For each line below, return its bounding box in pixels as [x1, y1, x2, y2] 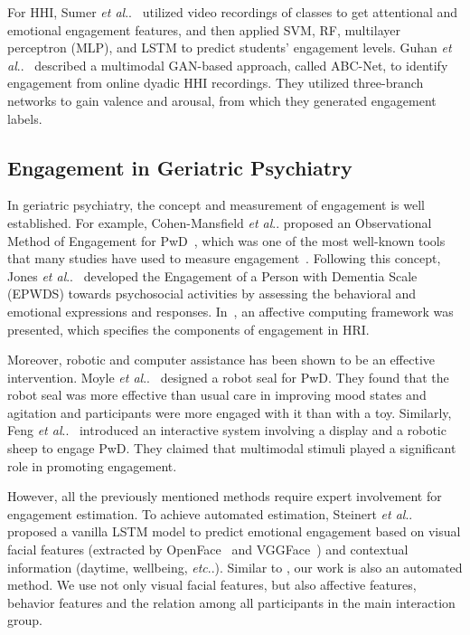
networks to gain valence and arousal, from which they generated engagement [7, 90, 437, 109]
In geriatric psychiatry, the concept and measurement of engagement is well [7, 195, 425, 214]
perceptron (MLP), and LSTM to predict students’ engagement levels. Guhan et [7, 38, 452, 57]
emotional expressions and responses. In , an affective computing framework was [7, 301, 454, 320]
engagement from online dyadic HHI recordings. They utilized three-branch [7, 73, 424, 92]
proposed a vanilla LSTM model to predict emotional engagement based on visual [7, 522, 461, 541]
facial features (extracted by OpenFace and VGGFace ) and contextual [7, 540, 409, 559]
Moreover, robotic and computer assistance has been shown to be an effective [7, 350, 435, 369]
